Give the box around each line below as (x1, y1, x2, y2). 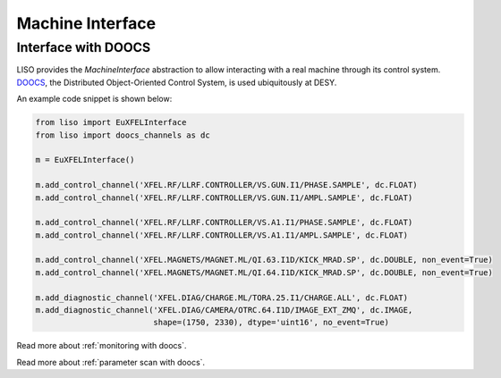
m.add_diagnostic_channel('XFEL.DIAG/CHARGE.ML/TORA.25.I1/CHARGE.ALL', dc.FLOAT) (35, 292, 409, 303)
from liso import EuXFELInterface (35, 117, 187, 128)
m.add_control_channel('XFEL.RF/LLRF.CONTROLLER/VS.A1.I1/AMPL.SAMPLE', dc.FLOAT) (35, 230, 409, 240)
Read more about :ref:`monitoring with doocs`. (16, 340, 187, 351)
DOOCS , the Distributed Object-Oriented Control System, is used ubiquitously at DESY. (16, 77, 337, 88)
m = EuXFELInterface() (35, 155, 135, 165)
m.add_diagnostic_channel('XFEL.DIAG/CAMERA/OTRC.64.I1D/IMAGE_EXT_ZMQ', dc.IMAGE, (35, 305, 413, 315)
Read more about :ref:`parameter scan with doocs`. (16, 357, 206, 367)
